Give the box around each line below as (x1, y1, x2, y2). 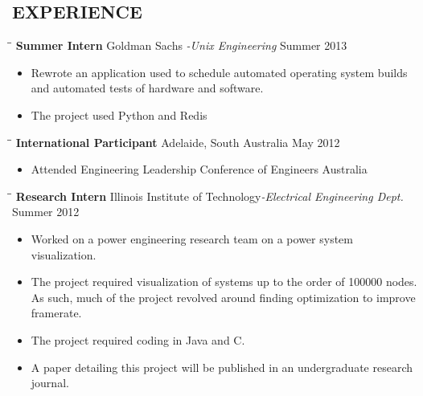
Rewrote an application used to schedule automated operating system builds (31, 63, 408, 80)
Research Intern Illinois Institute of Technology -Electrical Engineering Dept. (15, 187, 404, 204)
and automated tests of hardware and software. (31, 80, 264, 96)
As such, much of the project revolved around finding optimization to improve (31, 288, 416, 305)
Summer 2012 (12, 203, 80, 220)
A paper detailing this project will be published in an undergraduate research (31, 358, 413, 375)
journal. (31, 374, 69, 391)
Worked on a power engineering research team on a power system (31, 230, 353, 247)
